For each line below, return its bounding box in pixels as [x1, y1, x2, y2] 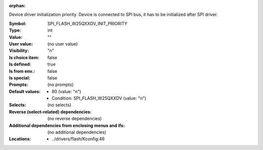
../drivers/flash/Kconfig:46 [52, 136, 105, 142]
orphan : [9, 3, 26, 8]
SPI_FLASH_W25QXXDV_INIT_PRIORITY [47, 20, 128, 26]
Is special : [9, 75, 30, 81]
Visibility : [9, 48, 29, 53]
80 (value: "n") [52, 88, 81, 94]
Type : [9, 27, 21, 33]
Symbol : [9, 20, 27, 26]
